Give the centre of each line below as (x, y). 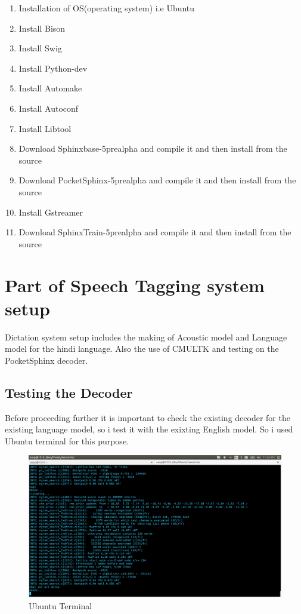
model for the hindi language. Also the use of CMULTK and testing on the (142, 349)
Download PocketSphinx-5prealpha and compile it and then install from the (157, 180)
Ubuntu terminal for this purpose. (67, 440)
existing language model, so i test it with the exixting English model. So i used (149, 429)
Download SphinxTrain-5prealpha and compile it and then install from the (155, 232)
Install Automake (50, 88)
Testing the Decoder (69, 392)
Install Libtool (45, 128)
